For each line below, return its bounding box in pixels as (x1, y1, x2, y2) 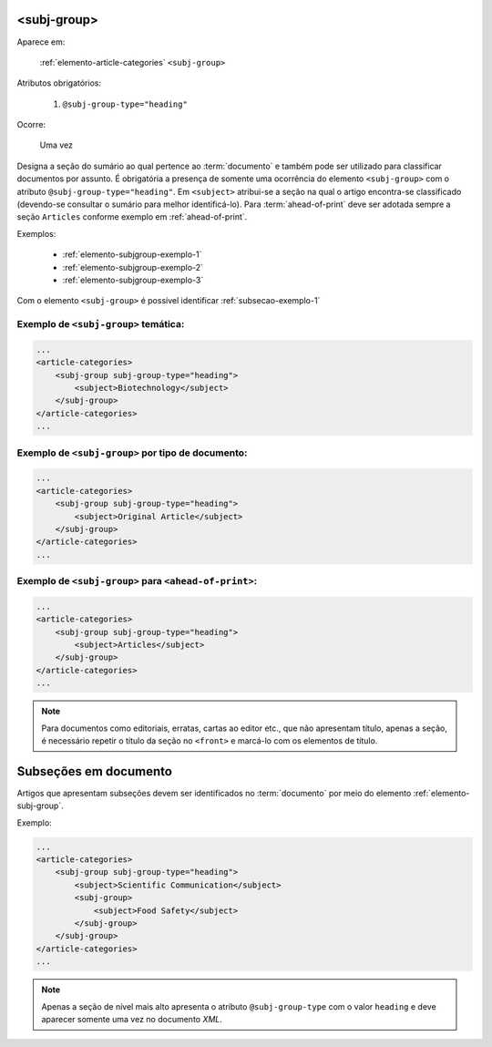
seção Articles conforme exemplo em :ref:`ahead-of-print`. (16, 211, 248, 222)
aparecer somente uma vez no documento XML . (41, 1013, 223, 1024)
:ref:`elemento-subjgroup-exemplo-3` (62, 274, 204, 285)
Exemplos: (16, 228, 56, 239)
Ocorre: (16, 119, 46, 130)
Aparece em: (16, 36, 66, 47)
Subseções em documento (16, 764, 173, 779)
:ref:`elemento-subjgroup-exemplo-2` (62, 262, 204, 272)
